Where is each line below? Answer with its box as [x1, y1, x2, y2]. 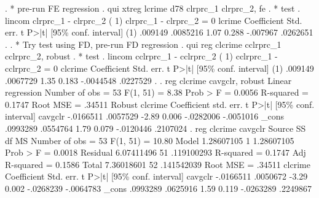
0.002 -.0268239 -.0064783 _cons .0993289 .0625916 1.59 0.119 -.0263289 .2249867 [5, 181, 312, 194]
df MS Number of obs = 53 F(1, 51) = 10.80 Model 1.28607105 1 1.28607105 [5, 134, 294, 147]
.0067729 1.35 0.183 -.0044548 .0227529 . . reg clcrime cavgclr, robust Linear [5, 74, 292, 86]
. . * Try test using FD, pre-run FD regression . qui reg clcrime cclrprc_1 [5, 37, 282, 50]
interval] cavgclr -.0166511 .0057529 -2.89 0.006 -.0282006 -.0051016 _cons [5, 110, 284, 123]
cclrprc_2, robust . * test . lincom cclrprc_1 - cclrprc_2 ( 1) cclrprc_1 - [5, 50, 278, 63]
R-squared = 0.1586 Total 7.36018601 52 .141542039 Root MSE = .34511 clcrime [5, 158, 310, 170]
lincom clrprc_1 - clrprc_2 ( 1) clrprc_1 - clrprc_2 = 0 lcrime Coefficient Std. [5, 13, 302, 26]
